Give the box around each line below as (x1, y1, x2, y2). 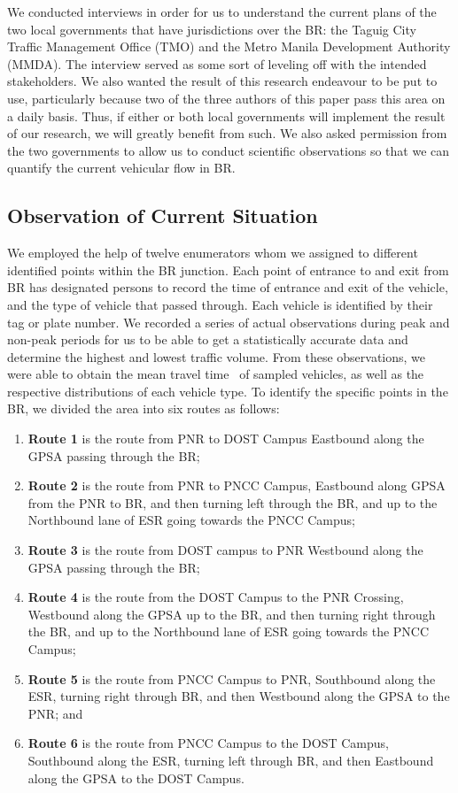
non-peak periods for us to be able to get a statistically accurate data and (7, 330, 408, 349)
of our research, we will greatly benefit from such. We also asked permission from (7, 124, 447, 142)
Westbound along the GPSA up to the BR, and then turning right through (27, 604, 436, 623)
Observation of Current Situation (7, 202, 318, 229)
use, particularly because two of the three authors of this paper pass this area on (7, 89, 446, 107)
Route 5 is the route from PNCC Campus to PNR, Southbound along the (27, 669, 436, 688)
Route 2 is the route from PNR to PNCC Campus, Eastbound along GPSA (27, 476, 446, 495)
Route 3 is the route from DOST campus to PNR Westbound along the (27, 541, 423, 559)
